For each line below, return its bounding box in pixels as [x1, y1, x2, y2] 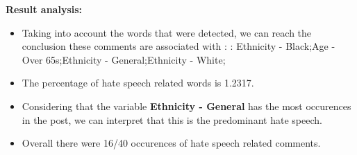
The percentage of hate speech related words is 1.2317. [22, 75, 254, 90]
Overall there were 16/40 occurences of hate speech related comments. [22, 136, 321, 150]
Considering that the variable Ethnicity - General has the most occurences [22, 98, 351, 113]
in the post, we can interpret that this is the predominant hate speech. [22, 112, 322, 127]
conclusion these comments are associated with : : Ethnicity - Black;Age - [22, 39, 335, 53]
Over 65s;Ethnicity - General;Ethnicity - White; [22, 52, 226, 66]
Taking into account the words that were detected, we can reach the [22, 25, 312, 39]
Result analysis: [6, 2, 83, 16]
